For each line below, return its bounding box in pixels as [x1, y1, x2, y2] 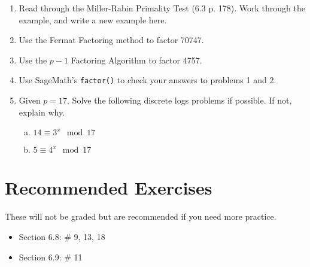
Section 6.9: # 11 [19, 250, 83, 263]
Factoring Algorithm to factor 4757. [71, 53, 202, 66]
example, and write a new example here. [19, 13, 167, 26]
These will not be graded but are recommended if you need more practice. [5, 210, 276, 223]
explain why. [19, 105, 65, 118]
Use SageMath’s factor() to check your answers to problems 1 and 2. [19, 74, 276, 86]
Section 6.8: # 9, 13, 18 [19, 230, 105, 242]
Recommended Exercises [5, 175, 212, 200]
